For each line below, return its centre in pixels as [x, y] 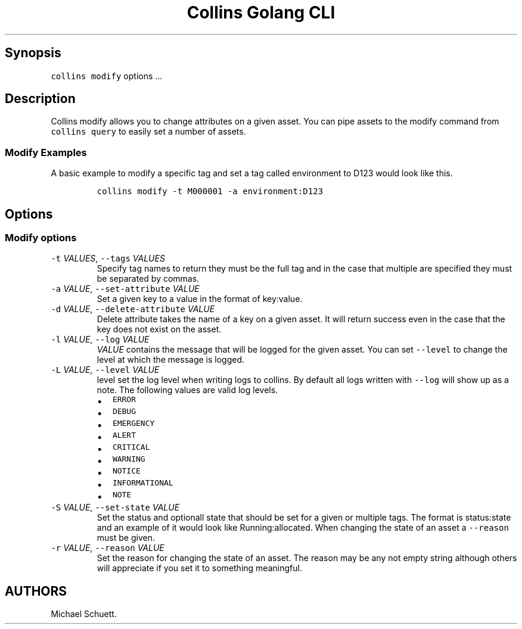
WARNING [129, 459]
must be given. [126, 538]
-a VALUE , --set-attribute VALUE [125, 289]
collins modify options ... [107, 76]
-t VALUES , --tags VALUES [108, 259]
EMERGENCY [133, 424]
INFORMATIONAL [143, 483]
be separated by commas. [148, 279]
